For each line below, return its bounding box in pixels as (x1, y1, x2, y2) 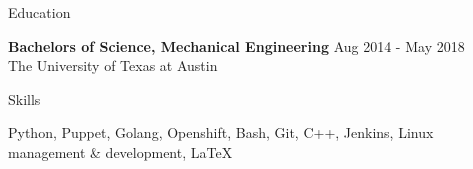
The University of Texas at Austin (8, 55, 218, 76)
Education (8, 2, 71, 22)
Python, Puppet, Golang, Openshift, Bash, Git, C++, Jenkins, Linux (8, 122, 434, 143)
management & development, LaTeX (8, 141, 233, 162)
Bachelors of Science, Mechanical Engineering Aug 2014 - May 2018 (8, 35, 465, 56)
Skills (8, 88, 41, 109)
